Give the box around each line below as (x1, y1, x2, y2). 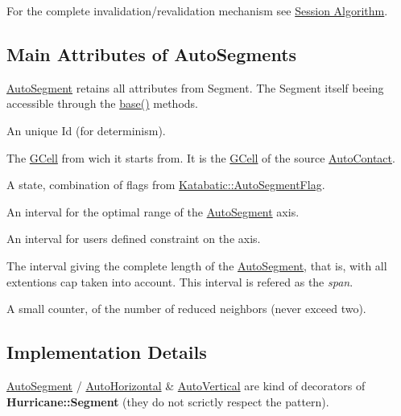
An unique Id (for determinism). (6, 122, 166, 138)
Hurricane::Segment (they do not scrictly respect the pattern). (6, 393, 329, 410)
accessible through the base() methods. (6, 95, 198, 112)
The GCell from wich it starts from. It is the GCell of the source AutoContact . (6, 149, 395, 166)
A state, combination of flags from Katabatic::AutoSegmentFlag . (6, 176, 325, 193)
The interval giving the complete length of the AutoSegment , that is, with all (6, 257, 387, 274)
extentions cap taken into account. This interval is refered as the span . (6, 273, 353, 290)
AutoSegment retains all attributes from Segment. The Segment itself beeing (6, 79, 384, 96)
